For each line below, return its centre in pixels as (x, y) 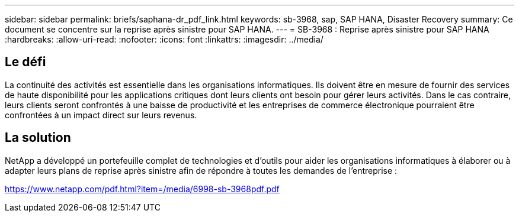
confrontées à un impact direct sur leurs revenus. (101, 115)
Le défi (25, 62)
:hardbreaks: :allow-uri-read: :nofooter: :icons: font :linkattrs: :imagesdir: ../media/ (164, 39)
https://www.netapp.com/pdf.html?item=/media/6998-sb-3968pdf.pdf (142, 189)
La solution (38, 138)
